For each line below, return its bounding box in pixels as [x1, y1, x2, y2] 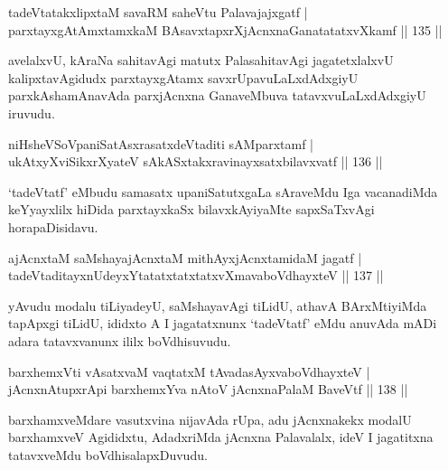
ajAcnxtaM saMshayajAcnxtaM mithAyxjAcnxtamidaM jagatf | [8, 248, 362, 267]
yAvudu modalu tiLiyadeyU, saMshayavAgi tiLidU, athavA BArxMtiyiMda [8, 296, 427, 315]
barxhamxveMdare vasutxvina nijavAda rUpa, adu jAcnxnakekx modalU [8, 409, 412, 428]
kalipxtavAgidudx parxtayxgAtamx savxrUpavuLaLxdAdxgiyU [8, 68, 359, 87]
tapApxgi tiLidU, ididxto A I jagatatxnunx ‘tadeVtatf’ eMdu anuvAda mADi [8, 314, 437, 333]
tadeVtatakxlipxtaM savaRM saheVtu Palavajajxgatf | [8, 3, 308, 21]
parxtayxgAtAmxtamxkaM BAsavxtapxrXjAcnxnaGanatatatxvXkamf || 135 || [8, 20, 443, 39]
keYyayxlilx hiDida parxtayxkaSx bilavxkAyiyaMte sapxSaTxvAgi [8, 200, 375, 219]
